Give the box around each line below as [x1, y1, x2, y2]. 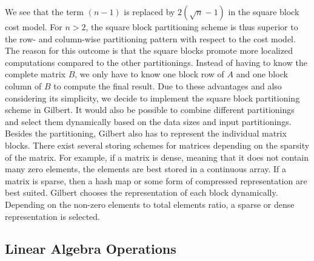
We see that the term [5, 5, 84, 18]
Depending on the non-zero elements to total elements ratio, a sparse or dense [5, 198, 295, 210]
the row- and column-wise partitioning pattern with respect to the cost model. [5, 32, 296, 45]
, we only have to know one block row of [75, 68, 224, 80]
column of [5, 79, 42, 92]
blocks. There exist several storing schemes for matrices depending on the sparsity [5, 138, 310, 151]
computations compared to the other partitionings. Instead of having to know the [5, 56, 307, 68]
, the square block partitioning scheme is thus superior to [85, 21, 298, 33]
